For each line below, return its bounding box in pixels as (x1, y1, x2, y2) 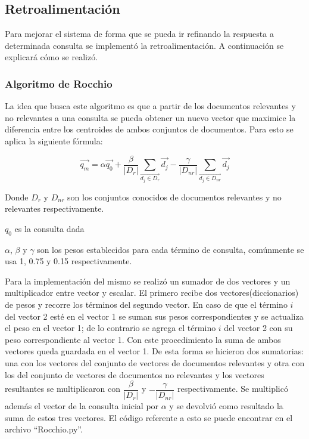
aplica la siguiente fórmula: (5, 134, 103, 147)
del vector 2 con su (224, 321, 293, 334)
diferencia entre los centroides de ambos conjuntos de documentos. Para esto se (5, 123, 294, 135)
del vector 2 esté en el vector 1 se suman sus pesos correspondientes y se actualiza (5, 310, 304, 322)
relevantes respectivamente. (5, 202, 104, 215)
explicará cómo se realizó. (5, 51, 98, 63)
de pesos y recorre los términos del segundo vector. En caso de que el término (5, 298, 288, 310)
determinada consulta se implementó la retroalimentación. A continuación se (5, 39, 284, 51)
